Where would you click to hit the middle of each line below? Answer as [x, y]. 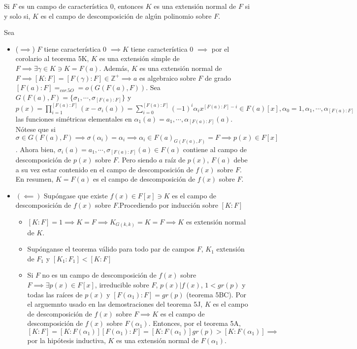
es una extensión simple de [139, 58]
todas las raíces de [55, 294]
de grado [218, 78]
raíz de [175, 160]
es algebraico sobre [168, 78]
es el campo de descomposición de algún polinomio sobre [126, 16]
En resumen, [34, 179]
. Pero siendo [137, 160]
